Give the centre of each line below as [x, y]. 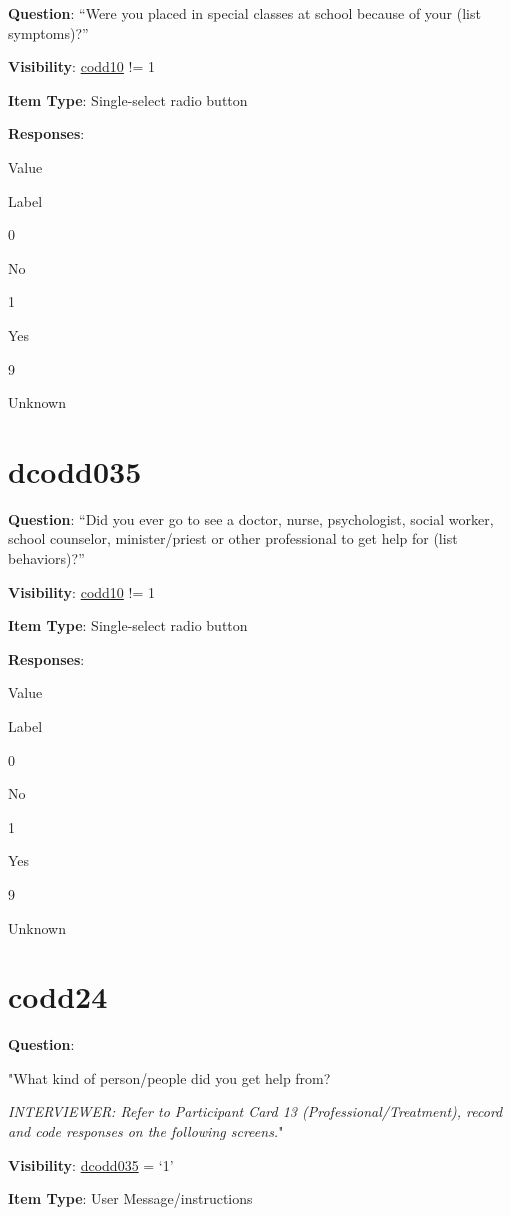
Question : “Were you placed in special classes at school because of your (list [244, 13]
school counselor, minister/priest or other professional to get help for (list [233, 538]
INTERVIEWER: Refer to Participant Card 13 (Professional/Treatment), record [255, 1111]
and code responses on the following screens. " [146, 1131]
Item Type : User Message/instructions [130, 1198]
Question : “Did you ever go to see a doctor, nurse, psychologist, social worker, [251, 518]
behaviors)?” [46, 558]
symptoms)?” [48, 32]
